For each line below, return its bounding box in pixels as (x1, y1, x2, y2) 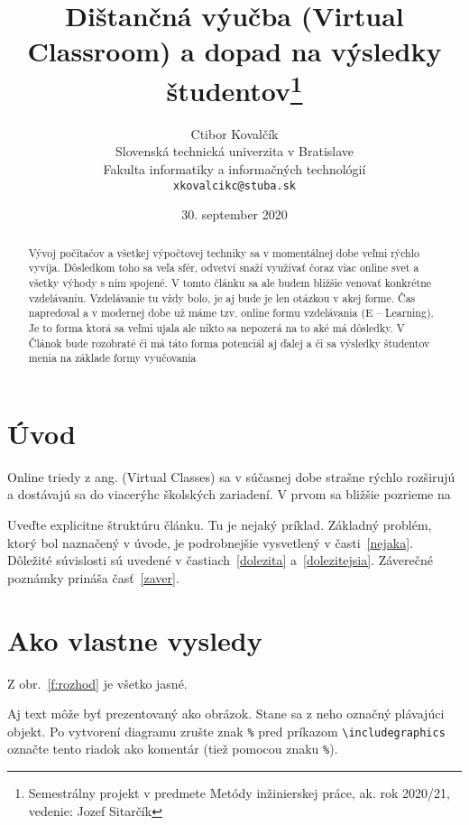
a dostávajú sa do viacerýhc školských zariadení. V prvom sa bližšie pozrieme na (7, 485, 451, 504)
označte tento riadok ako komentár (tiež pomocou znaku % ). (7, 739, 338, 758)
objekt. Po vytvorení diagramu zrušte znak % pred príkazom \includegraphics (7, 721, 446, 740)
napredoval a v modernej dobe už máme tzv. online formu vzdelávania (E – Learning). (28, 305, 434, 320)
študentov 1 (166, 68, 303, 108)
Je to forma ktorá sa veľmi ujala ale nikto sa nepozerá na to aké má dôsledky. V (28, 320, 405, 335)
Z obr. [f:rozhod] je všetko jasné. (7, 673, 188, 692)
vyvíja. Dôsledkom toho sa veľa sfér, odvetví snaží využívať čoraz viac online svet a (28, 260, 419, 275)
